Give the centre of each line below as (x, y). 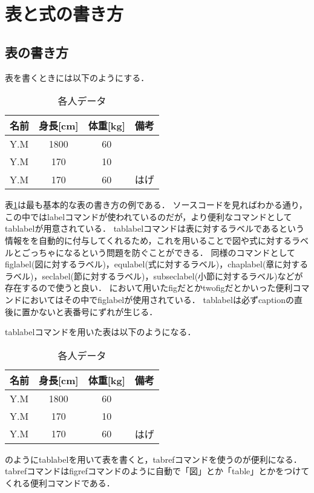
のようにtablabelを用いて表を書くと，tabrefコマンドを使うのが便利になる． (153, 459)
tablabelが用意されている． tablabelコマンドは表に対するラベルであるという (155, 228)
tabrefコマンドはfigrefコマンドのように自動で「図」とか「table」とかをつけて (157, 471)
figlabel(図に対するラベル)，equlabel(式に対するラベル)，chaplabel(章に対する (157, 264)
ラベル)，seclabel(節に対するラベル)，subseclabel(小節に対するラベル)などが (154, 276)
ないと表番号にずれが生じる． (98, 311)
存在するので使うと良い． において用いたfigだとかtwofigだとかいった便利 (149, 288)
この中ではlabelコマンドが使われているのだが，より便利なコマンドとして (149, 216)
